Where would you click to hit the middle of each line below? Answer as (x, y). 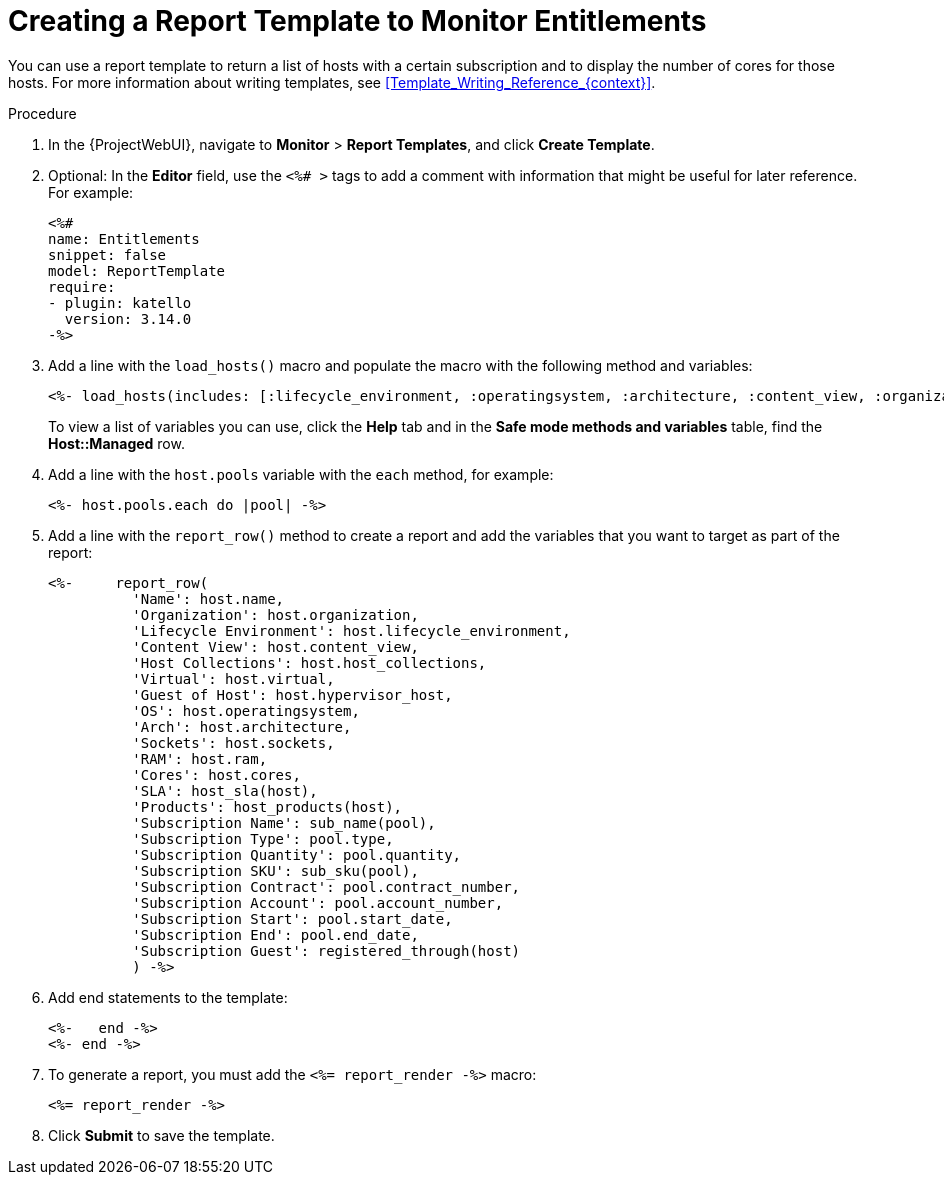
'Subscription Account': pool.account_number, (318, 902)
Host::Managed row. (116, 443)
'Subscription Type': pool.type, (263, 838)
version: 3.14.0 (128, 318)
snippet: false (107, 254)
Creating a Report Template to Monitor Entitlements (357, 21)
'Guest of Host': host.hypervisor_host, (292, 694)
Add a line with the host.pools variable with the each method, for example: (301, 474)
